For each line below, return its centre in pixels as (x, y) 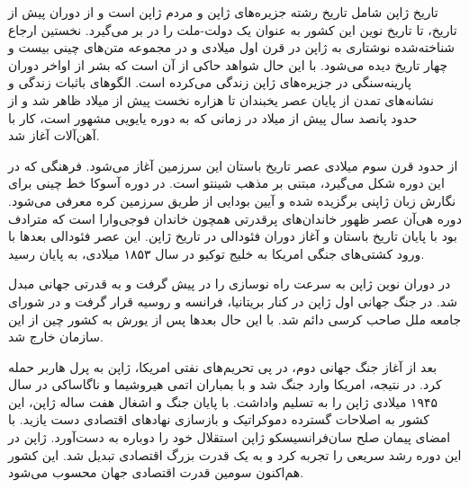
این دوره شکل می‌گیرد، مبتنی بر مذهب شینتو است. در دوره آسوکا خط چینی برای (226, 183)
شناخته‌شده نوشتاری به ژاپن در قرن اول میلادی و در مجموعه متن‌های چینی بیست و (232, 47)
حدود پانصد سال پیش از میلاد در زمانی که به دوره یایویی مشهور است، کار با (213, 117)
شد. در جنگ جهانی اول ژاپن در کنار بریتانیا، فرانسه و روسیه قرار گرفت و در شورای (233, 301)
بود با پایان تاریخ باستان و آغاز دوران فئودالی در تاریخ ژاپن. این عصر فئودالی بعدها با (233, 236)
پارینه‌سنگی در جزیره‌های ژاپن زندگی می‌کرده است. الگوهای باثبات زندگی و (210, 82)
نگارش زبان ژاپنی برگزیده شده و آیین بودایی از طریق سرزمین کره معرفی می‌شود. (232, 200)
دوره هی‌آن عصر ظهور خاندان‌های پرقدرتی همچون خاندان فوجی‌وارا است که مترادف (235, 218)
